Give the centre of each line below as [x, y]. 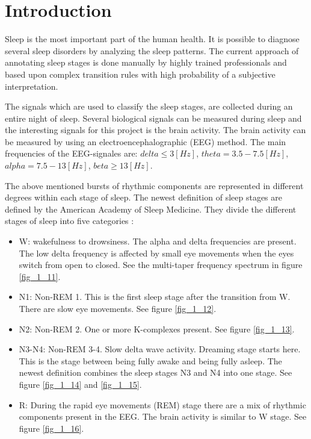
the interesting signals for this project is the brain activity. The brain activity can [155, 130]
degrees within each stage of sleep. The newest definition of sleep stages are [143, 197]
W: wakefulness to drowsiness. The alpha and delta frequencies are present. [158, 241]
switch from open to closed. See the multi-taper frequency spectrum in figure [161, 265]
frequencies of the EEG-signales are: [71, 153]
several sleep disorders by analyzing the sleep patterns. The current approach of [152, 50]
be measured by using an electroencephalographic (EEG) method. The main [146, 141]
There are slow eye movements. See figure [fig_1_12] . [118, 308]
